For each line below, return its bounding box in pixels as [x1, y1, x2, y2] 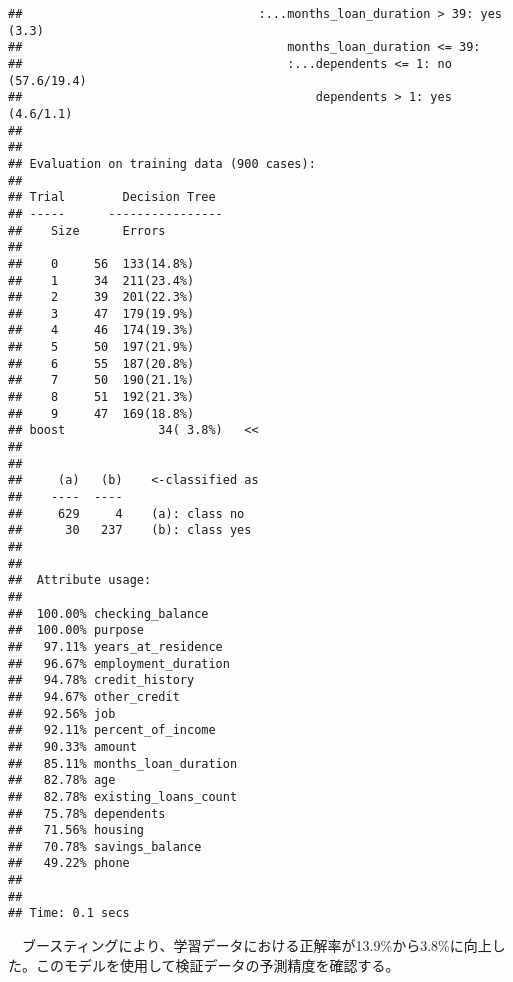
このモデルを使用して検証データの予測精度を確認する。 [35, 954, 400, 975]
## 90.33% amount [8, 739, 137, 754]
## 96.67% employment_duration [8, 656, 230, 671]
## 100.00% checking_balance [8, 606, 209, 621]
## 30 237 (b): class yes [8, 523, 252, 538]
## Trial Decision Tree [8, 190, 216, 205]
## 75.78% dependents [8, 806, 166, 821]
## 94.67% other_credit [8, 689, 180, 704]
